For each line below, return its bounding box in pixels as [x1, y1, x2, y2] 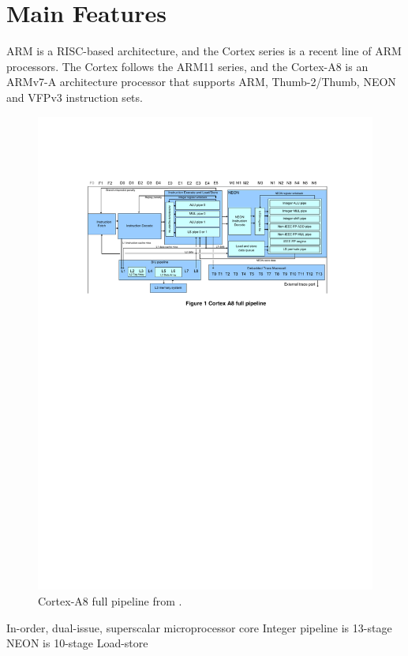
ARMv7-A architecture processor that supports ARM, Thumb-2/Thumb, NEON [6, 73, 396, 90]
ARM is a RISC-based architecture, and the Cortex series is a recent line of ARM [6, 43, 402, 59]
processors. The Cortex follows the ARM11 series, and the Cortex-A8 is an [6, 58, 369, 74]
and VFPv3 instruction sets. [6, 88, 143, 105]
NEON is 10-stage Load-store [6, 635, 148, 651]
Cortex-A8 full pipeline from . [38, 593, 182, 609]
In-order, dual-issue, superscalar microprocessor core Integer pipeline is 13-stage [6, 619, 392, 635]
